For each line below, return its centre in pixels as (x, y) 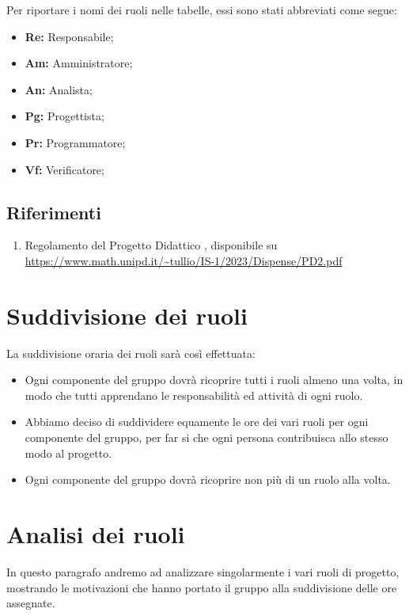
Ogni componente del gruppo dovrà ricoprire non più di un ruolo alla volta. (208, 479)
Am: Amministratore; (79, 63)
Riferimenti (54, 212)
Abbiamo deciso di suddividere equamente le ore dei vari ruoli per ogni (197, 422)
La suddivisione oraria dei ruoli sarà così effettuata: (131, 353)
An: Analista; (59, 89)
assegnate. (31, 603)
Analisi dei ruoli (96, 534)
